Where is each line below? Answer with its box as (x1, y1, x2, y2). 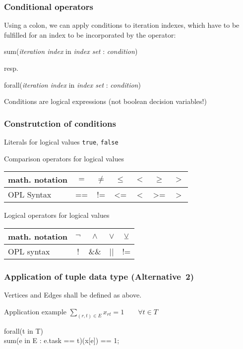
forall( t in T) (4, 325, 44, 336)
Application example (4, 306, 67, 316)
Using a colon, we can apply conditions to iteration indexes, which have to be (4, 20, 240, 30)
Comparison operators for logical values (4, 153, 124, 163)
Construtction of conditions (4, 117, 116, 129)
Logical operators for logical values (4, 210, 110, 220)
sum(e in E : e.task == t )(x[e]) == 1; (4, 335, 120, 346)
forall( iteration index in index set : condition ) (4, 79, 141, 90)
